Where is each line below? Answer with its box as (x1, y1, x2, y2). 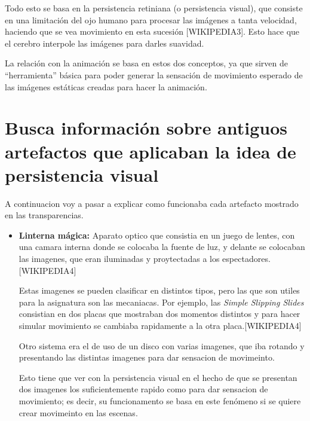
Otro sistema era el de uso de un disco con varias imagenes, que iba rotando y (19, 339, 305, 352)
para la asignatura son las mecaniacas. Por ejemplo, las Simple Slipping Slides (19, 295, 304, 308)
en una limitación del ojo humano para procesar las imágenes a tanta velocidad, (5, 13, 297, 26)
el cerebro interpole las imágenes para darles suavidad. (5, 36, 204, 49)
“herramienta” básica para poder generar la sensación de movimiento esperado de (5, 68, 303, 81)
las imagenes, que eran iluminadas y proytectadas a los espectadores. (19, 252, 271, 265)
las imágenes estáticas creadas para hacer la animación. (5, 80, 207, 93)
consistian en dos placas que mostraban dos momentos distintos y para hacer (19, 307, 300, 320)
